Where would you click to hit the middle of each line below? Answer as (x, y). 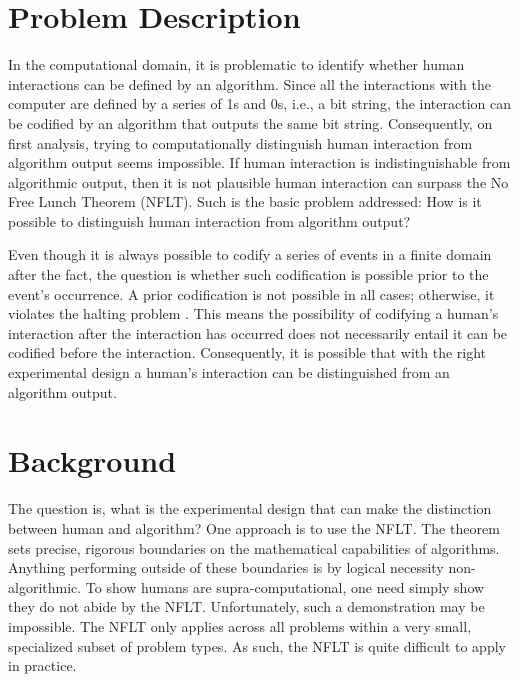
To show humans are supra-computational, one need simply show (285, 586)
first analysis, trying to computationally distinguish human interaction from (240, 142)
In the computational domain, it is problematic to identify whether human (236, 64)
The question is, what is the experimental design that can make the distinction (250, 508)
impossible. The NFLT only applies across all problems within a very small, (240, 625)
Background (92, 460)
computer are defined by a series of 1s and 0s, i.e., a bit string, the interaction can (260, 103)
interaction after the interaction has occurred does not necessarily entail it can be (258, 332)
